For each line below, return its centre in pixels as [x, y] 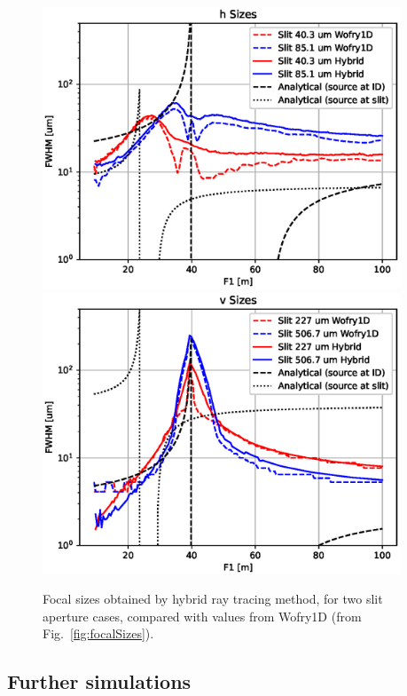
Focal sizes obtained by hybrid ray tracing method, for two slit [213, 599]
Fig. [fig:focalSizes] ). [98, 633]
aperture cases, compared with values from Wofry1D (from [202, 616]
